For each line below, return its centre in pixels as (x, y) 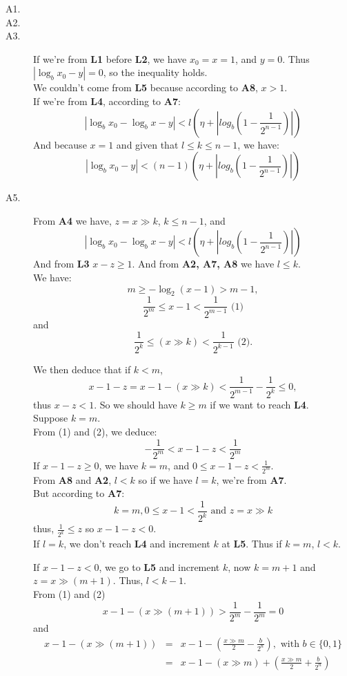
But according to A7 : (79, 493)
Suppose (51, 418)
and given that (147, 144)
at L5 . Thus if (252, 544)
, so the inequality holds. (155, 72)
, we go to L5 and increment (159, 566)
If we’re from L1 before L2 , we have (110, 58)
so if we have (165, 479)
